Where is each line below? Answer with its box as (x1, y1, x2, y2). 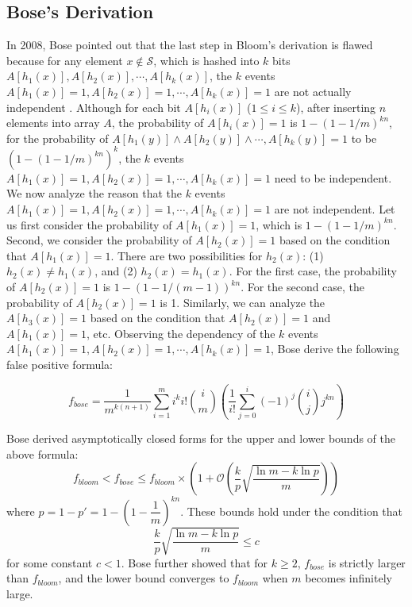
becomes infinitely (305, 570, 392, 586)
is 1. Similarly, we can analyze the (160, 294, 325, 310)
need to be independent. (274, 169, 392, 186)
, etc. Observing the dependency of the (87, 325, 275, 341)
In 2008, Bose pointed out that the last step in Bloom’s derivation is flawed (6, 36, 373, 53)
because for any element (6, 52, 123, 68)
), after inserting (295, 98, 376, 115)
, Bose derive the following (270, 340, 399, 357)
